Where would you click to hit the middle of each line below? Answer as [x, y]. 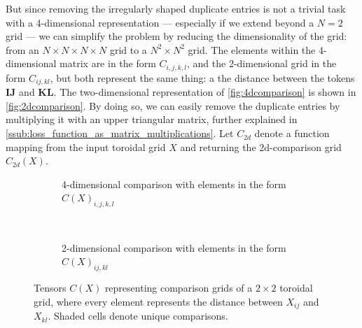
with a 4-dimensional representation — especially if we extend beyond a [160, 22]
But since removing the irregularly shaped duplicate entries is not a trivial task [176, 8]
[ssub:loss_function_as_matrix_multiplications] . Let [120, 133]
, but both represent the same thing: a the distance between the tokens [202, 77]
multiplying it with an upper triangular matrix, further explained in [152, 119]
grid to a [128, 49]
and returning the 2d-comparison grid [261, 147]
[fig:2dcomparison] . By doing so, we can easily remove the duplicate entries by [173, 105]
